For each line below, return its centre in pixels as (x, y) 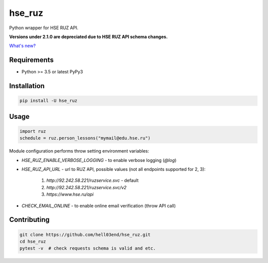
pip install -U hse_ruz (49, 101)
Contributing (29, 220)
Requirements (32, 60)
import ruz (33, 131)
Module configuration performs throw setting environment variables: (79, 151)
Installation (27, 86)
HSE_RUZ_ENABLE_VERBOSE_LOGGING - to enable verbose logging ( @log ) (99, 160)
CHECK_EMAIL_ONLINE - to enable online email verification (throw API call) (99, 206)
